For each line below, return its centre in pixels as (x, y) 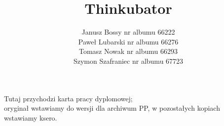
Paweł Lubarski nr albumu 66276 (128, 41)
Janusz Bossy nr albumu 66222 (128, 32)
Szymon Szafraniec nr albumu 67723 (128, 61)
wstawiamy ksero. (31, 117)
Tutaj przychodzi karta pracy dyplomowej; (68, 98)
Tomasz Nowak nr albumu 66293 (128, 51)
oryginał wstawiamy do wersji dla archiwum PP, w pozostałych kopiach (112, 108)
